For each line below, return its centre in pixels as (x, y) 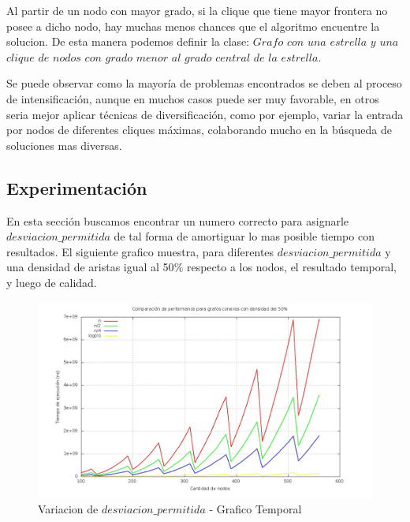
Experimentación (77, 187)
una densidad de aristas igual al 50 (90, 267)
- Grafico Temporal (255, 509)
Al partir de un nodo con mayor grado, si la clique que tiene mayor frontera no (197, 10)
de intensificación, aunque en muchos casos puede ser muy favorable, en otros (193, 98)
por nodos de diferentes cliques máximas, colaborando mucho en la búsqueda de (199, 130)
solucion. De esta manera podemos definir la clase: (128, 41)
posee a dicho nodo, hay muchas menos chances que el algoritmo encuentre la (193, 26)
